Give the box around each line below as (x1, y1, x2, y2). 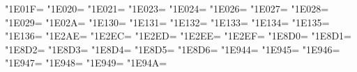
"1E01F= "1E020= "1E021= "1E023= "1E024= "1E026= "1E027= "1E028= (5, 1, 329, 15)
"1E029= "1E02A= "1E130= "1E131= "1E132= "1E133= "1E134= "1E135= (5, 15, 330, 29)
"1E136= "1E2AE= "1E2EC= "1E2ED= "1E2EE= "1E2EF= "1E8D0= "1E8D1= (5, 28, 351, 43)
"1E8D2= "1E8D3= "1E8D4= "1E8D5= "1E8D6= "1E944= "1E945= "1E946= (5, 42, 340, 56)
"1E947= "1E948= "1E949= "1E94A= (5, 55, 167, 70)
